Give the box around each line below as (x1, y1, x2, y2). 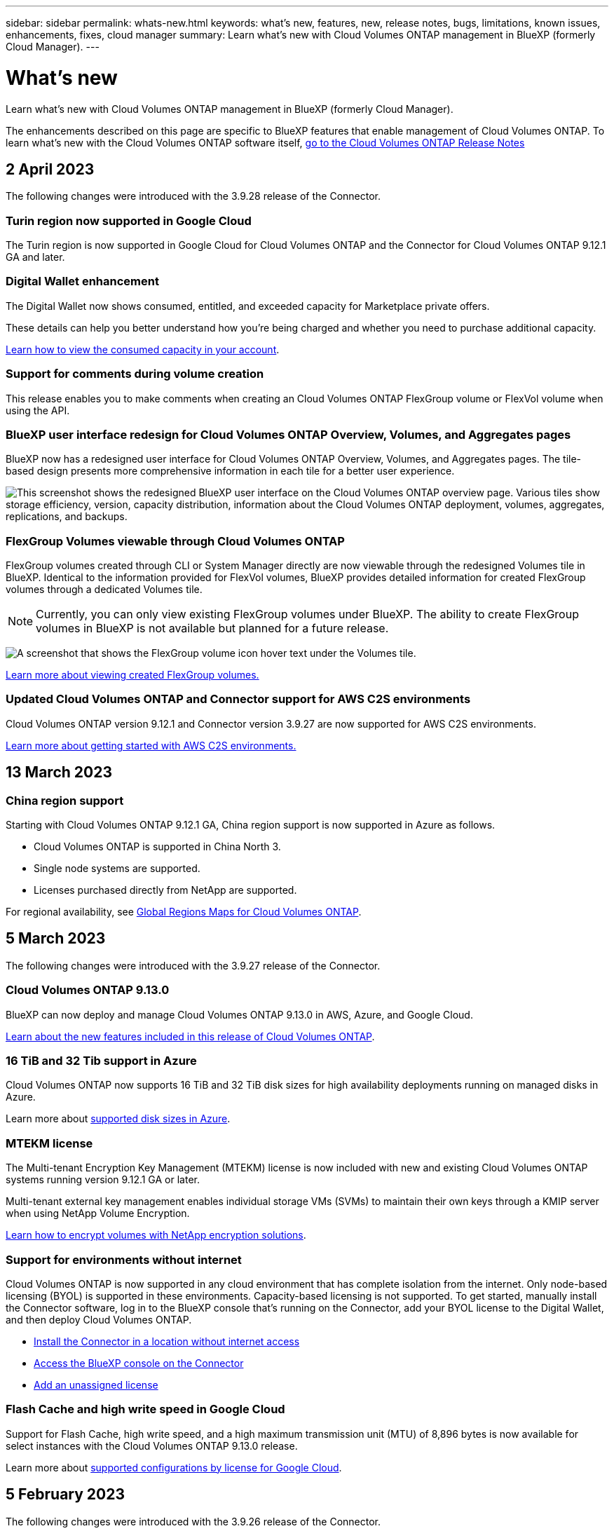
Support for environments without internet (6, 1252, 242, 1267)
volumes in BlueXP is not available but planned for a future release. (36, 621, 389, 636)
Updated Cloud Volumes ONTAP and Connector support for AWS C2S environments (6, 692, 471, 707)
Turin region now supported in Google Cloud (6, 213, 252, 228)
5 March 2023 (6, 930, 106, 948)
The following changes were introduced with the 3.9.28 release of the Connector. (6, 190, 381, 203)
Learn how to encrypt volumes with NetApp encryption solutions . (6, 1229, 306, 1241)
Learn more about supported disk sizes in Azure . (6, 1112, 231, 1125)
